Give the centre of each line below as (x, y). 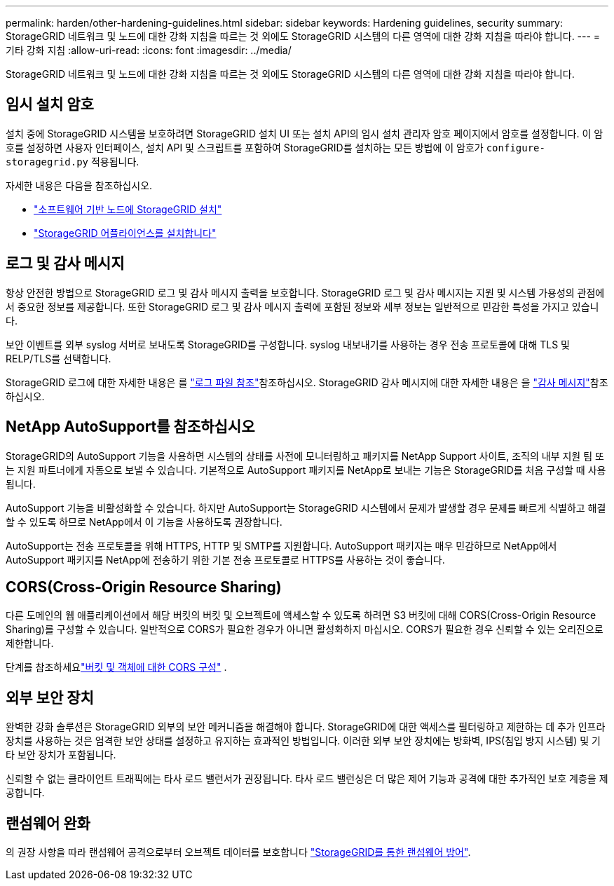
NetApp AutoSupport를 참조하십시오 (130, 427)
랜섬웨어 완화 (48, 823)
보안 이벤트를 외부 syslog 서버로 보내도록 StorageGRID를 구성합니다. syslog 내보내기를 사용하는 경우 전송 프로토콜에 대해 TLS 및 (288, 344)
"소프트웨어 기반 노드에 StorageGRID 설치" (128, 209)
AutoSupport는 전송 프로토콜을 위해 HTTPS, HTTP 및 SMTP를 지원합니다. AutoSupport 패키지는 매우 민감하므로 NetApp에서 (281, 545)
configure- (516, 148)
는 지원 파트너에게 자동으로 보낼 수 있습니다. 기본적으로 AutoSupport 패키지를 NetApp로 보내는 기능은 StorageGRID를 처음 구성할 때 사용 (306, 470)
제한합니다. (30, 643)
